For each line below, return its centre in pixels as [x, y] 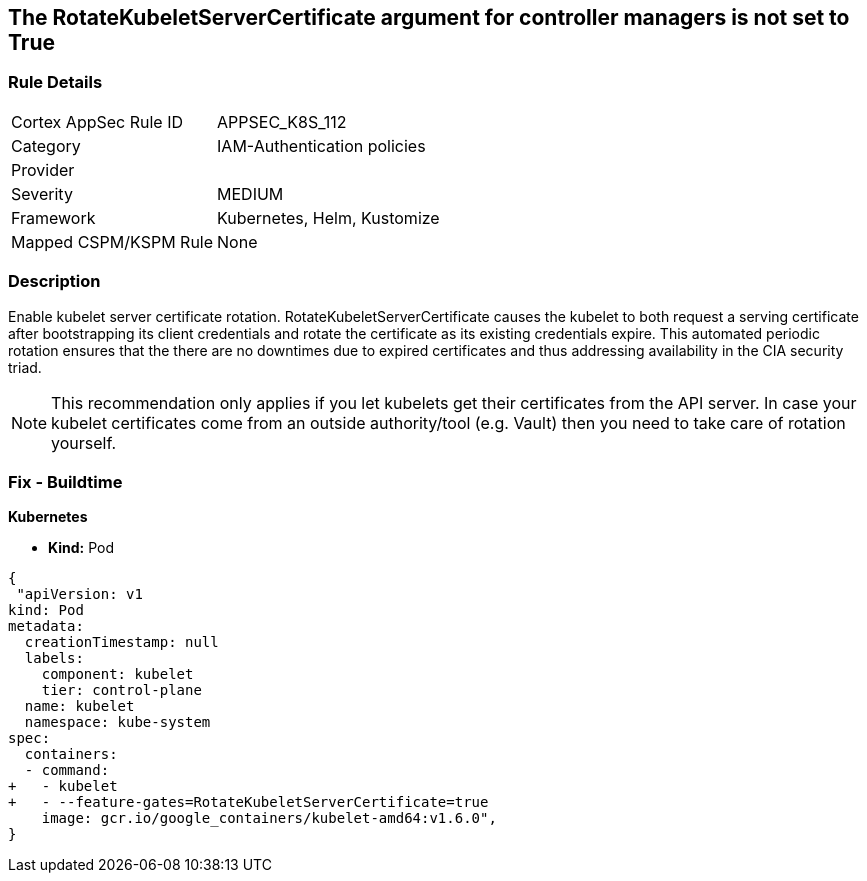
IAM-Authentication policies [321, 145]
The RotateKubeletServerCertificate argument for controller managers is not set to [429, 17]
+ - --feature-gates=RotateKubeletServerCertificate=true [248, 802]
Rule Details [55, 82]
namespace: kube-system [117, 722]
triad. [25, 367]
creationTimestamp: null [121, 642]
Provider [43, 169]
